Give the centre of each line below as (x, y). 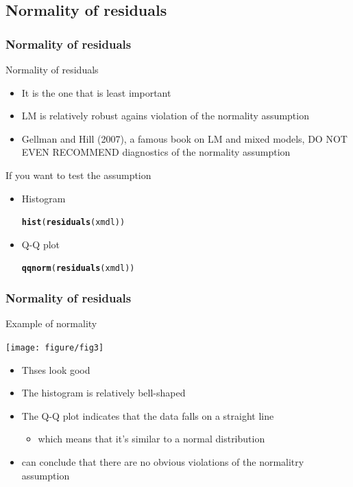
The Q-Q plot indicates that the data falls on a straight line (148, 415)
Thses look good (56, 369)
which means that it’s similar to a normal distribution (151, 439)
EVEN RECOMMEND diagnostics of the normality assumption (156, 152)
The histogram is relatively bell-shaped (104, 393)
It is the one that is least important (96, 92)
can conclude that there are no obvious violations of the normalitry (163, 461)
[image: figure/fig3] (55, 347)
